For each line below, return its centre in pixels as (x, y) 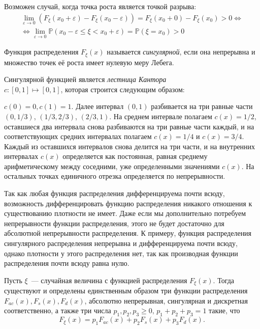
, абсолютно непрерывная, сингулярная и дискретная (166, 300)
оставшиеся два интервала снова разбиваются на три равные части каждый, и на (129, 126)
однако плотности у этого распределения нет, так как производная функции (121, 253)
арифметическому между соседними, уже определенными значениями (112, 166)
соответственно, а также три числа (58, 310)
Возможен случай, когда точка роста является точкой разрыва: (100, 6)
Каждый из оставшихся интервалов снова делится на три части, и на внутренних (130, 146)
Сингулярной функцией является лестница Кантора (85, 79)
